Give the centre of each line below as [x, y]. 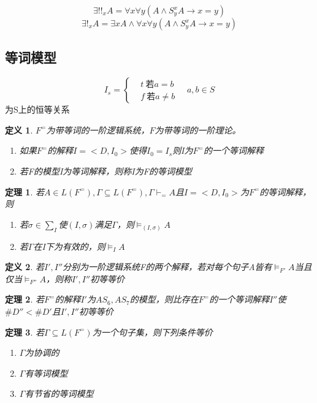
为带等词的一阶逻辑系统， [98, 130]
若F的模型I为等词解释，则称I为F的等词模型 [105, 171]
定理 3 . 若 [25, 332]
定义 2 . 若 [25, 267]
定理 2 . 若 [25, 299]
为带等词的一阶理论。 [198, 130]
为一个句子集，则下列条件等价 [152, 332]
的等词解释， [285, 191]
